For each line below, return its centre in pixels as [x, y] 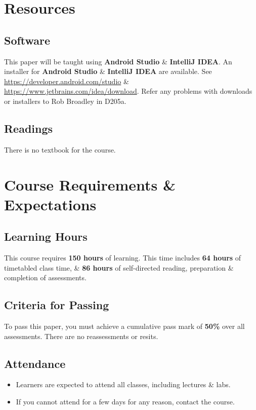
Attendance [35, 363]
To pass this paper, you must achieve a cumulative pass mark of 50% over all [124, 326]
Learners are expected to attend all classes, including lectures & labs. [123, 384]
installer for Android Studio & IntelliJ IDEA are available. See [108, 71]
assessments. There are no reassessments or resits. [81, 336]
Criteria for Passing [57, 305]
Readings [29, 128]
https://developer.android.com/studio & [67, 81]
